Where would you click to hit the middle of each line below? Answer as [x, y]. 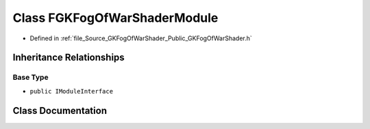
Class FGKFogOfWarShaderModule [115, 18]
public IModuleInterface [71, 91]
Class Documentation [60, 110]
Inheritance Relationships [69, 58]
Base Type [30, 77]
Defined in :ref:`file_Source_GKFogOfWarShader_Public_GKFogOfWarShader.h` [141, 38]
